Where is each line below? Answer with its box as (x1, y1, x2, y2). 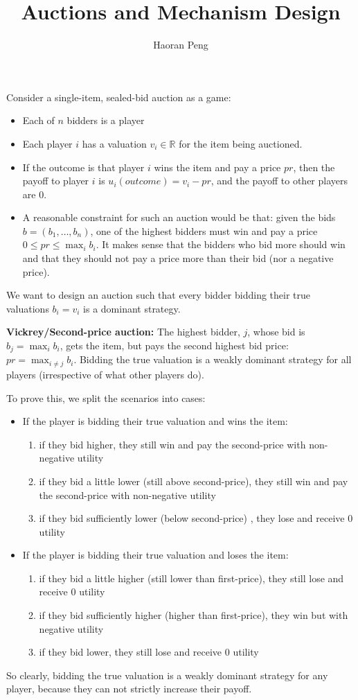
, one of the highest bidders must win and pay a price (90, 223, 318, 238)
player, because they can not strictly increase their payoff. (6, 681, 252, 696)
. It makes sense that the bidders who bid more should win (96, 237, 346, 252)
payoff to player (22, 173, 89, 188)
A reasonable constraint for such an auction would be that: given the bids (22, 210, 336, 225)
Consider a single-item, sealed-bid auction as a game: (6, 89, 231, 104)
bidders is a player (66, 113, 145, 128)
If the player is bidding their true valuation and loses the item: (22, 548, 289, 562)
